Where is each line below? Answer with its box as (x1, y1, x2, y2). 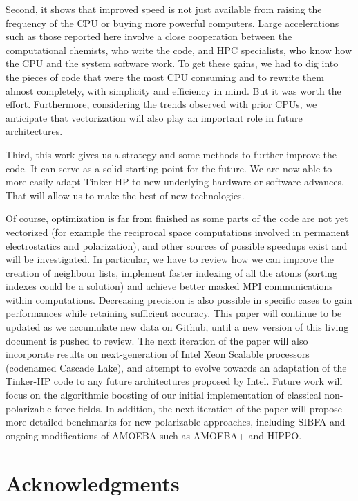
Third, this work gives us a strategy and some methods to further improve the (6, 147, 337, 161)
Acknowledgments (6, 468, 180, 497)
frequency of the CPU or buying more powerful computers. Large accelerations (6, 15, 339, 30)
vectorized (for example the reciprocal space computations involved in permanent (6, 224, 350, 239)
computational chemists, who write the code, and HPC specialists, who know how (6, 42, 352, 57)
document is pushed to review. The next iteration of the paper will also (6, 333, 308, 347)
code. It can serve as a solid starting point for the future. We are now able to (6, 161, 332, 175)
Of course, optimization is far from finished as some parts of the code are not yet (6, 211, 348, 226)
